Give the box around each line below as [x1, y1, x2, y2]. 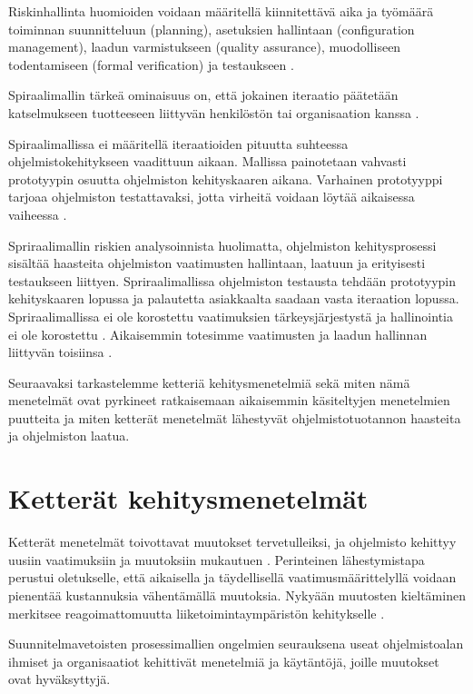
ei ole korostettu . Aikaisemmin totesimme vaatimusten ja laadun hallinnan [8, 324, 428, 343]
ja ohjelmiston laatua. [8, 426, 130, 445]
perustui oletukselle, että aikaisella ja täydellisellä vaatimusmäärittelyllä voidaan [8, 568, 457, 587]
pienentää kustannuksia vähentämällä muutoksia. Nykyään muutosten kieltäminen [8, 585, 466, 604]
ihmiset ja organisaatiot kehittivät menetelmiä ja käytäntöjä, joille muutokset [8, 651, 439, 670]
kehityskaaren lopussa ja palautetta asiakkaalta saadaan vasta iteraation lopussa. [8, 289, 459, 308]
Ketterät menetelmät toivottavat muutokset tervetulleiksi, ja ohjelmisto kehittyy [8, 532, 457, 551]
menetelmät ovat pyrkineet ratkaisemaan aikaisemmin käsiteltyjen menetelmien [8, 391, 450, 410]
